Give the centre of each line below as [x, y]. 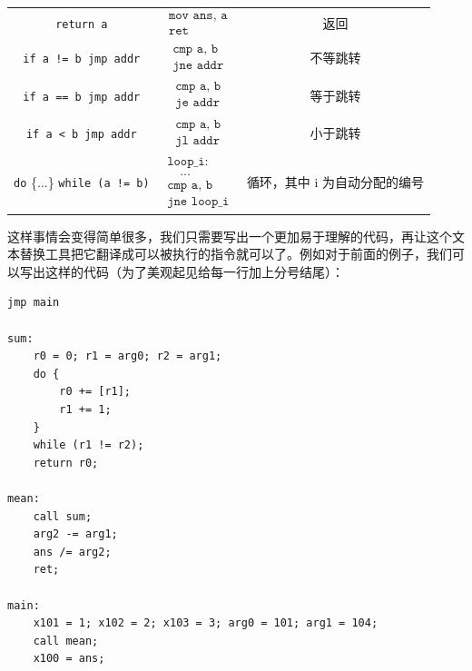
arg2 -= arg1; [75, 534]
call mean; [66, 641]
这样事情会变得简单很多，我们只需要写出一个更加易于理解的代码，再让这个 [230, 236]
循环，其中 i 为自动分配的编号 [335, 182]
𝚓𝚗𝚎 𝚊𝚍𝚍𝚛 [198, 66]
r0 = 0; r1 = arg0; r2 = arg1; [128, 356]
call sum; [63, 516]
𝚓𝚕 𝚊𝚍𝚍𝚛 [197, 140]
